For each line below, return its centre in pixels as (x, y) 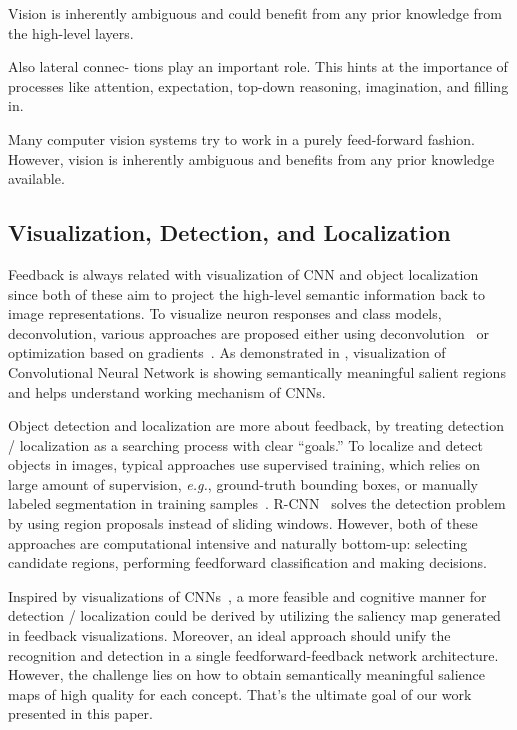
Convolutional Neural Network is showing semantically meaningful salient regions (257, 371)
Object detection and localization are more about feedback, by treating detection (256, 425)
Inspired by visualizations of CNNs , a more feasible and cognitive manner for (247, 595)
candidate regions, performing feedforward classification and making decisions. (247, 562)
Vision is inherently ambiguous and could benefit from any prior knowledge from (255, 13)
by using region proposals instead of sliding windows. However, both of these (243, 523)
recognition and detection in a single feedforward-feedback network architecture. (253, 654)
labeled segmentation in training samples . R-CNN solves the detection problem (257, 503)
